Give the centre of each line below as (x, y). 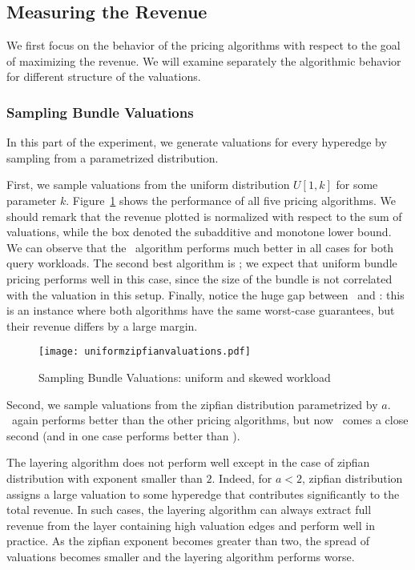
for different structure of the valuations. (104, 76)
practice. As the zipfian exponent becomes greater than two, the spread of (188, 541)
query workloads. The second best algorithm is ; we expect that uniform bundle (202, 263)
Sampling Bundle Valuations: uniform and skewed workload (185, 377)
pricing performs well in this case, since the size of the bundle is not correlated (199, 278)
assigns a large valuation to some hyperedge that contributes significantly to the (203, 494)
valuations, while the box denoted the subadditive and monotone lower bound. (199, 232)
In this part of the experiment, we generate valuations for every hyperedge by (197, 142)
